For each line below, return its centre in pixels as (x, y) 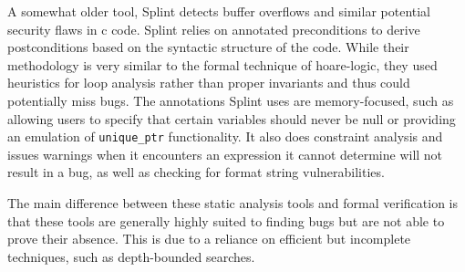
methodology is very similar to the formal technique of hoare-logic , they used (222, 64)
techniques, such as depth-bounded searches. (131, 256)
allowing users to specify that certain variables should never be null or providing (232, 118)
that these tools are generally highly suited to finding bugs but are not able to (226, 220)
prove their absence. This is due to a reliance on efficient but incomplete (209, 239)
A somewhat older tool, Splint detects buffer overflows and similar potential (219, 11)
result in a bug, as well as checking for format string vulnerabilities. (196, 172)
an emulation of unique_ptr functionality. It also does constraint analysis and (225, 136)
